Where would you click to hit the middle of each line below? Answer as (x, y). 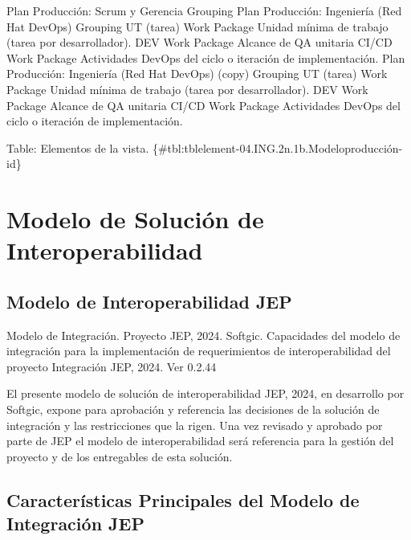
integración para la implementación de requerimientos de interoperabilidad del (199, 351)
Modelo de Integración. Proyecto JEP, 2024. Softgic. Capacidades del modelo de (203, 335)
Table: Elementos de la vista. (78, 147)
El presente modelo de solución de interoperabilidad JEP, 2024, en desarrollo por (205, 393)
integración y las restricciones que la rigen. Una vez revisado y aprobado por (195, 425)
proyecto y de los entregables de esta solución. (120, 456)
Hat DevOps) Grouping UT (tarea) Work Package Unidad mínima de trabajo (197, 26)
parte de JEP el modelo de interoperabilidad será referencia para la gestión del (200, 441)
